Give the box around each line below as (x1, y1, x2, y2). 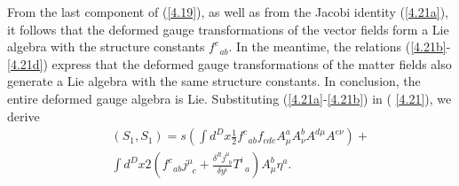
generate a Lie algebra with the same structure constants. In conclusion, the (7, 72, 421, 90)
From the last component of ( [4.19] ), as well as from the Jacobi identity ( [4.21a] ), (7, 3, 448, 20)
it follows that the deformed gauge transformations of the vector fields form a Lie (7, 19, 449, 38)
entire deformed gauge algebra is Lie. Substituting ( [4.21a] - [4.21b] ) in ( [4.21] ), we (7, 89, 452, 107)
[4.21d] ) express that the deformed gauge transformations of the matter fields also (7, 54, 452, 73)
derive (7, 106, 40, 125)
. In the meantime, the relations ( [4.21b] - (228, 37, 451, 56)
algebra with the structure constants (7, 37, 205, 56)
